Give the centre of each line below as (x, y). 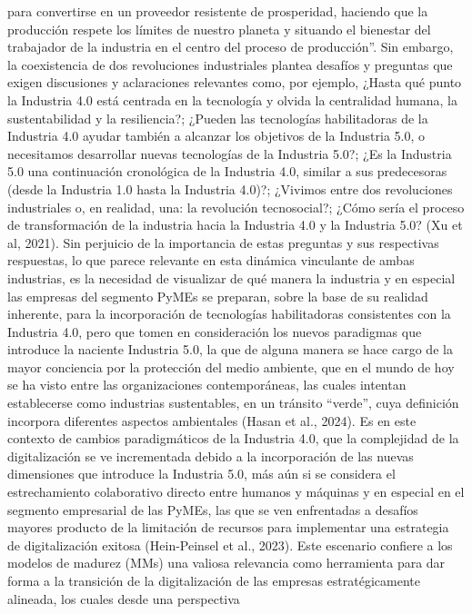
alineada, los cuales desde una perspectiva (124, 598)
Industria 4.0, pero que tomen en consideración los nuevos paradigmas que (215, 331)
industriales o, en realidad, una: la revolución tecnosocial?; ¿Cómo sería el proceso (236, 207)
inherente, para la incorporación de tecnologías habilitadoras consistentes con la (229, 314)
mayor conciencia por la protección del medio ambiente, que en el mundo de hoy (231, 366)
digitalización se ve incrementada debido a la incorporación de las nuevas (211, 456)
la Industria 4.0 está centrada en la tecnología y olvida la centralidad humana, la (232, 99)
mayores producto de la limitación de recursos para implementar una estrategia (228, 527)
